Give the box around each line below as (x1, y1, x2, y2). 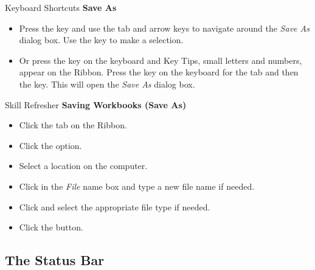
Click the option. (19, 139, 82, 151)
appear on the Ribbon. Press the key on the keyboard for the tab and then (19, 66, 299, 78)
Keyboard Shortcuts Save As (5, 1, 117, 13)
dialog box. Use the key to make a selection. (19, 33, 184, 46)
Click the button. (19, 221, 83, 234)
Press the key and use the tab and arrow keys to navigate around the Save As (19, 21, 310, 34)
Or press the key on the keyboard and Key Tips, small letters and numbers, (19, 54, 302, 66)
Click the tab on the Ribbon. (19, 119, 127, 131)
